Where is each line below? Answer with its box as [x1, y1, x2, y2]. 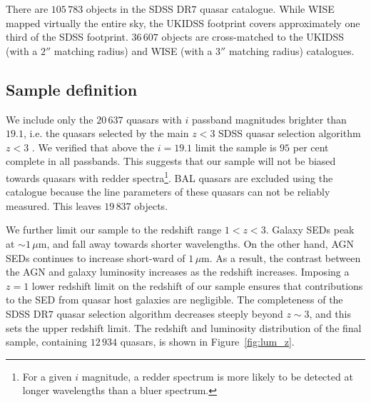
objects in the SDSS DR [86, 1, 192, 16]
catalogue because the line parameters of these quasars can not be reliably [6, 184, 330, 199]
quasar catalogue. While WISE [200, 1, 335, 16]
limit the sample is [195, 139, 277, 154]
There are [6, 1, 49, 16]
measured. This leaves [6, 198, 101, 213]
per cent [293, 139, 329, 154]
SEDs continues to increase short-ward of [6, 250, 185, 265]
